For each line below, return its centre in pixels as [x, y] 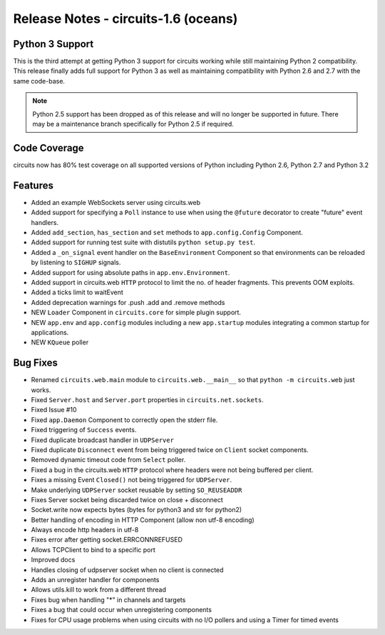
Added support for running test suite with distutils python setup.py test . [143, 242]
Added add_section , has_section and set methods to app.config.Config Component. [167, 232]
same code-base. [39, 81]
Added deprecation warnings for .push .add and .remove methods [128, 302]
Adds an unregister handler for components [95, 580]
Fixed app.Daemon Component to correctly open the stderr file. [124, 420]
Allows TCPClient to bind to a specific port [93, 549]
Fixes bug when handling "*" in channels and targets [108, 599]
